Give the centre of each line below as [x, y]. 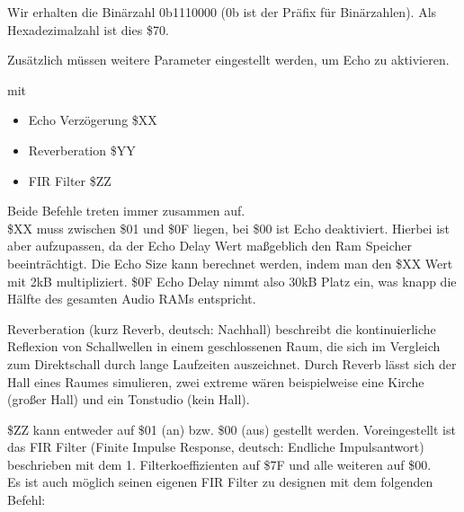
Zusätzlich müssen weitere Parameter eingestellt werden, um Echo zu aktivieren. [228, 60]
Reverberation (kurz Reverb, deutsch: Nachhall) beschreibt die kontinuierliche [222, 328]
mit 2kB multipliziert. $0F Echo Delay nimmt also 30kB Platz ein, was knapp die [232, 281]
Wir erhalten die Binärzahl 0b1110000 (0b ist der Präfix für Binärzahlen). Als [222, 12]
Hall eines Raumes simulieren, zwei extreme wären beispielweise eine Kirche [216, 381]
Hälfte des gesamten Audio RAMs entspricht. [132, 299]
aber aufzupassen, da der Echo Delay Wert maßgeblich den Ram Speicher [210, 246]
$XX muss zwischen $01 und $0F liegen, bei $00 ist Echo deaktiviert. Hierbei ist [228, 228]
